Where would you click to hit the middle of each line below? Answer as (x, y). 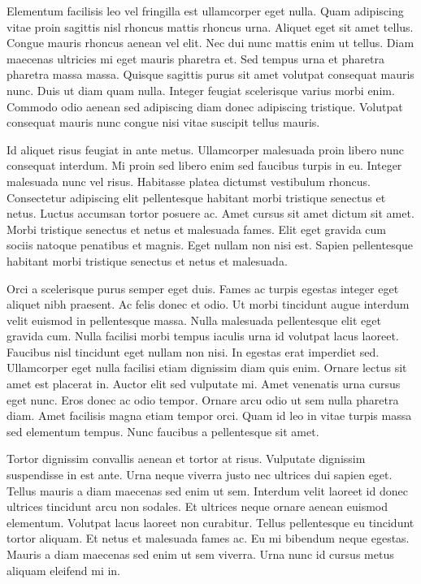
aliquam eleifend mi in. (64, 570)
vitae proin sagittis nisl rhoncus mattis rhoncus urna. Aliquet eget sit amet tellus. (210, 26)
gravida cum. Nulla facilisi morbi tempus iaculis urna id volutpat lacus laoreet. (203, 336)
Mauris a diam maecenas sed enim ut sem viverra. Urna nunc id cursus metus (200, 554)
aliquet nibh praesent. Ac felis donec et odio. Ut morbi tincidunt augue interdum (208, 304)
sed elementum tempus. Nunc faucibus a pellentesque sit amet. (163, 431)
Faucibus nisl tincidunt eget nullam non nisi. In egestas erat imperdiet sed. (193, 351)
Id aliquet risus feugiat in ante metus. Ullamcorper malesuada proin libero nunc (205, 149)
